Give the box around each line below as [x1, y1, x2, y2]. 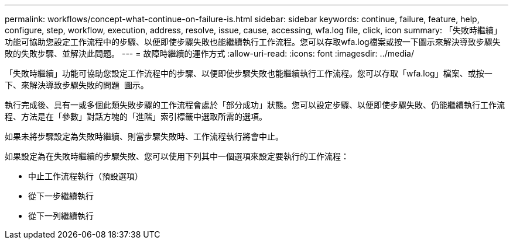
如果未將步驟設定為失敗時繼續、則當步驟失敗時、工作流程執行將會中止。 [5, 131, 283, 141]
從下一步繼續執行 [28, 191, 94, 201]
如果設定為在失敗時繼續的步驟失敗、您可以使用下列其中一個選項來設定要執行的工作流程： [5, 151, 349, 161]
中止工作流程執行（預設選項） [28, 171, 143, 181]
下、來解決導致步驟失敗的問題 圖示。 [5, 80, 149, 90]
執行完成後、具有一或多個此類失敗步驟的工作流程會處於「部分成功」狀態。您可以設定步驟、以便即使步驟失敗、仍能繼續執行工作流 [5, 100, 505, 110]
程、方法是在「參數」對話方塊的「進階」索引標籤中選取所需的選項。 [5, 111, 267, 121]
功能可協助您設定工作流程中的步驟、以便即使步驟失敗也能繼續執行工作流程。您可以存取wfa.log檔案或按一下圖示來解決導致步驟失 [5, 37, 501, 47]
